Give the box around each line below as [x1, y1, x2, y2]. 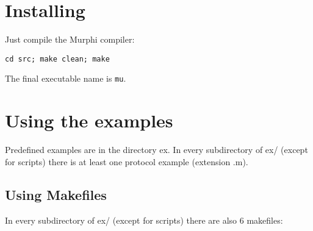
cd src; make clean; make [5, 54, 110, 63]
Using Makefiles [5, 185, 107, 204]
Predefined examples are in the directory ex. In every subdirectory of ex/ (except [5, 143, 308, 156]
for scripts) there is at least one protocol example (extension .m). [5, 155, 248, 168]
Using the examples [5, 108, 173, 133]
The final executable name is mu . [5, 72, 126, 85]
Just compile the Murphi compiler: [5, 33, 135, 46]
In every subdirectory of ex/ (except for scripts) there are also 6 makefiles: [5, 213, 283, 226]
